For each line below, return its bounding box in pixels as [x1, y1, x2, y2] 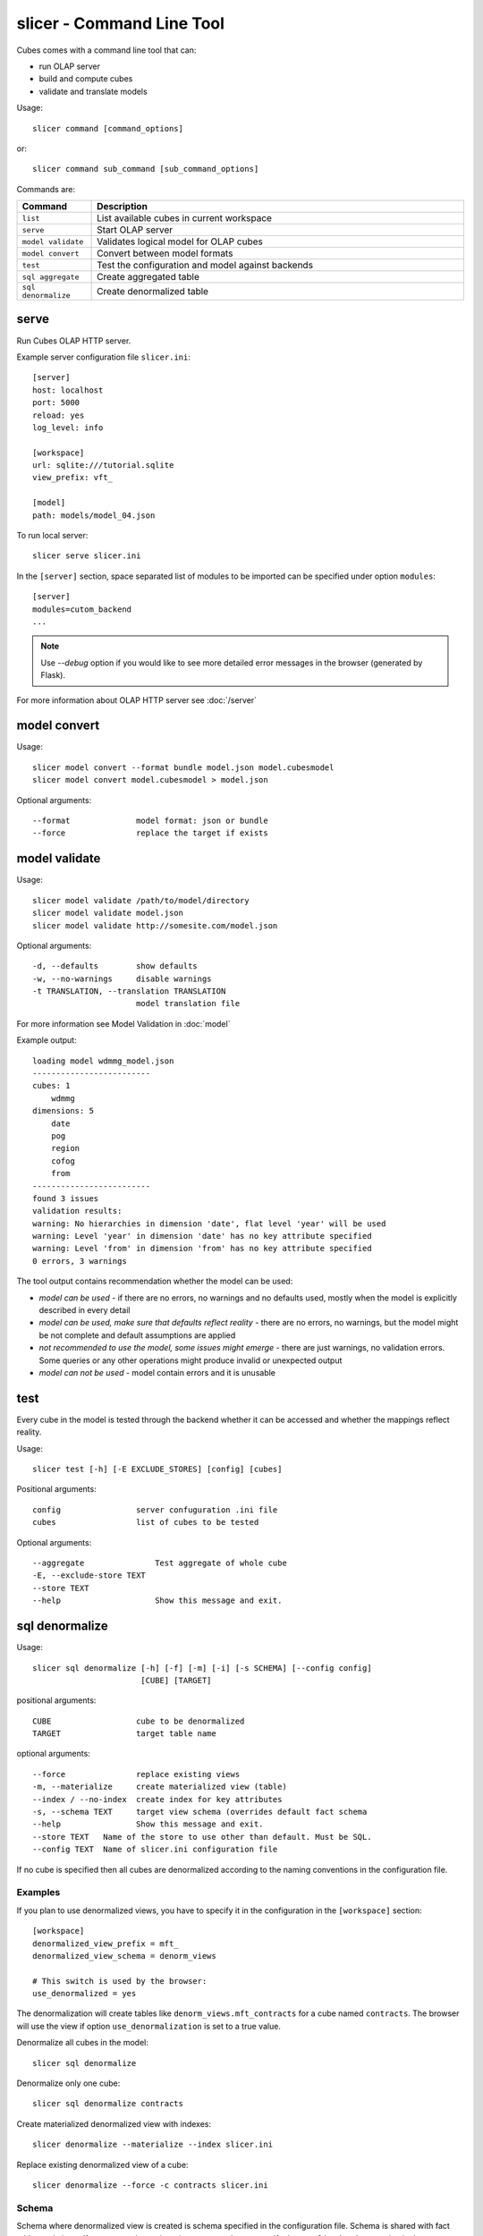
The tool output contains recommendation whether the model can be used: [16, 1275, 293, 1287]
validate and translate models [38, 86, 148, 97]
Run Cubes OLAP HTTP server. [16, 335, 131, 346]
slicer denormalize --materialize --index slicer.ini [32, 2139, 273, 2150]
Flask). [40, 670, 66, 681]
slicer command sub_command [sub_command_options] [32, 164, 259, 174]
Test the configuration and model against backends [97, 259, 313, 272]
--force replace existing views [32, 1769, 241, 1779]
